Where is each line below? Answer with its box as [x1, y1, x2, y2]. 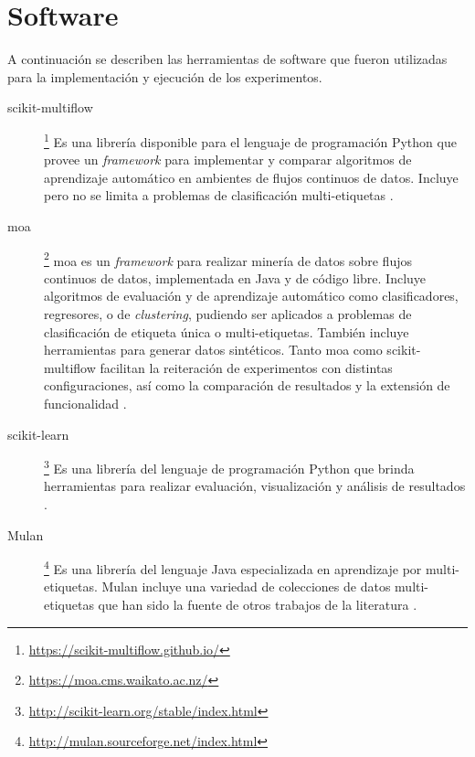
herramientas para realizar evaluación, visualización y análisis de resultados [44, 476, 466, 496]
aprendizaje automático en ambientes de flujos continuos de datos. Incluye [44, 167, 459, 187]
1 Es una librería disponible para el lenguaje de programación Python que [44, 129, 457, 151]
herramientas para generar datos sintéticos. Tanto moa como [44, 340, 383, 359]
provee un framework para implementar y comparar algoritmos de [44, 150, 412, 169]
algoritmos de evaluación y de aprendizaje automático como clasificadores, [44, 286, 459, 305]
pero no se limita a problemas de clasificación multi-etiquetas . [44, 186, 394, 205]
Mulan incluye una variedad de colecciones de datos [101, 577, 391, 596]
